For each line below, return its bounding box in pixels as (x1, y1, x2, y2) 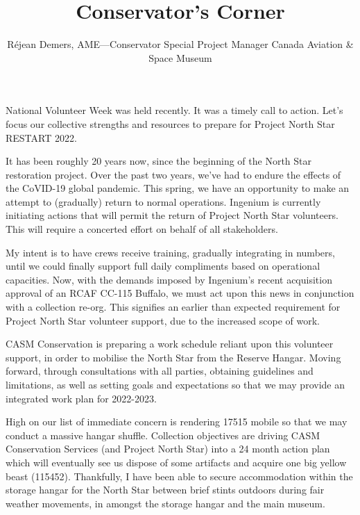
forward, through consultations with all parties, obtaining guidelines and (6, 363, 314, 378)
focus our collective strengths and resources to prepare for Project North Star (6, 116, 335, 131)
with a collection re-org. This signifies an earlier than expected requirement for (6, 300, 341, 314)
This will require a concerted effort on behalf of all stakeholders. (6, 222, 278, 236)
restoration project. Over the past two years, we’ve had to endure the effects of (6, 167, 341, 181)
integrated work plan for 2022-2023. (6, 391, 157, 405)
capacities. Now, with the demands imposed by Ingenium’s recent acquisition (6, 272, 332, 286)
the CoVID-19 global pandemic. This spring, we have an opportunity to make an (6, 181, 350, 195)
